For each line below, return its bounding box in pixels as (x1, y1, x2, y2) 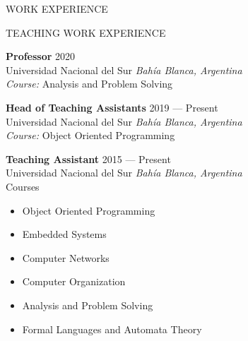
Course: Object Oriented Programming (6, 128, 175, 143)
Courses (6, 179, 40, 193)
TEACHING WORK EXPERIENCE (6, 25, 166, 40)
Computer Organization (22, 274, 126, 289)
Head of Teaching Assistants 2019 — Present (6, 100, 218, 114)
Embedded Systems (22, 227, 107, 241)
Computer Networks (22, 250, 110, 265)
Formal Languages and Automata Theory (22, 321, 202, 336)
